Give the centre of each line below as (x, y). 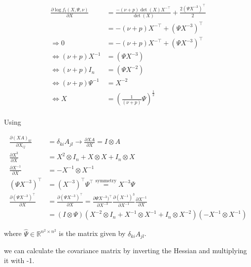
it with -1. (19, 260)
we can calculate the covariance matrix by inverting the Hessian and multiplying (125, 250)
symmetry (106, 181)
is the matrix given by (92, 233)
